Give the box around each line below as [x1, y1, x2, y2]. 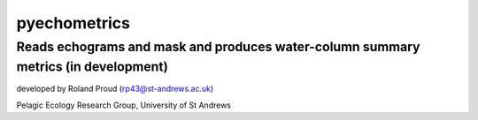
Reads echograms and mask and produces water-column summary [16, 39, 420, 55]
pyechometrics [16, 13, 131, 33]
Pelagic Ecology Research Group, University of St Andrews [16, 100, 232, 110]
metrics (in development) [16, 58, 168, 75]
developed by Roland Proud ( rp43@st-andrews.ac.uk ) [16, 84, 214, 94]
